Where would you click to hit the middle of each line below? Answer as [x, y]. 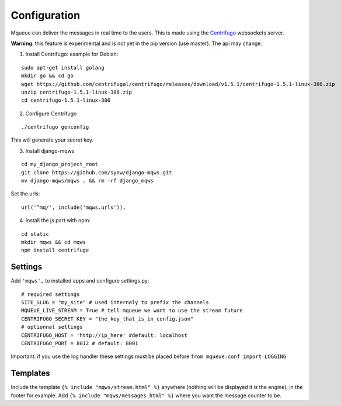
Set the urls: [25, 194]
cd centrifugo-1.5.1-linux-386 [66, 100]
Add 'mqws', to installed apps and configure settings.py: [80, 281]
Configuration [46, 15]
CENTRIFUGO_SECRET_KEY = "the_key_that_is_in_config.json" [107, 319]
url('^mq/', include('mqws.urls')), [74, 207]
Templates [30, 374]
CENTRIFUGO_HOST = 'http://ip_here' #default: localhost [105, 335]
